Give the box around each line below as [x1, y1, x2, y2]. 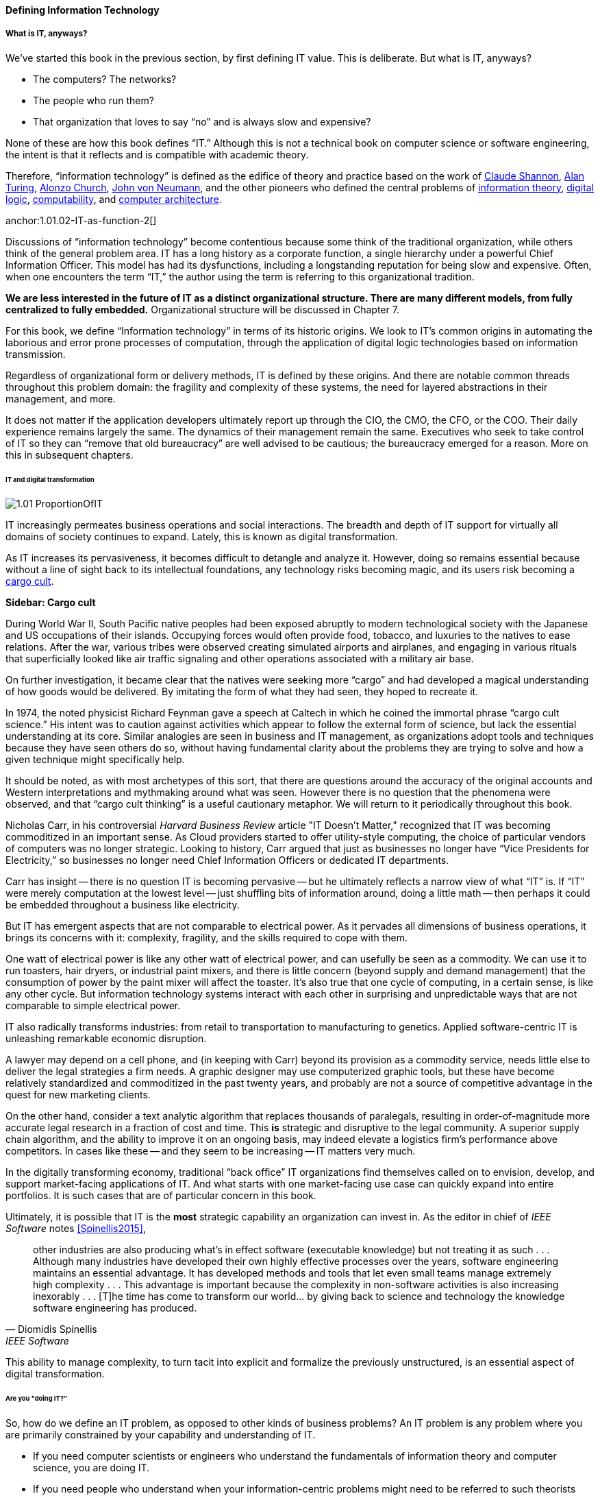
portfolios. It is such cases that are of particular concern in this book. [5, 1190, 316, 1202]
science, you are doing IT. [33, 1462, 150, 1474]
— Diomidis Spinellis [5, 1323, 97, 1336]
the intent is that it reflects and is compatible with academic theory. [5, 148, 309, 160]
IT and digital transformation [5, 475, 95, 483]
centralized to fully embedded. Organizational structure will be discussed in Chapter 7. [5, 303, 399, 315]
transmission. [5, 348, 66, 360]
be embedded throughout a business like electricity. [5, 899, 240, 911]
